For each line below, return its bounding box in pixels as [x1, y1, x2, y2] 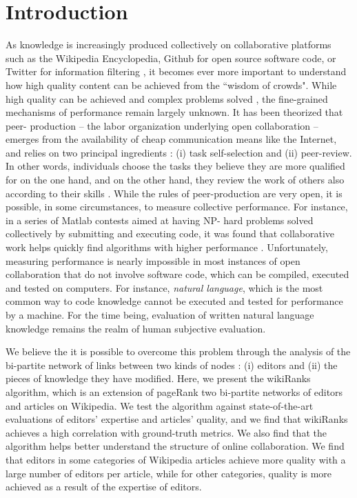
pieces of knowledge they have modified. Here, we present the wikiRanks [6, 371, 311, 386]
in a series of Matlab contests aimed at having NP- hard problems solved [6, 212, 314, 227]
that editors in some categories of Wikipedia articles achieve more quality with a [6, 452, 346, 466]
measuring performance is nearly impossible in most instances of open [6, 253, 300, 268]
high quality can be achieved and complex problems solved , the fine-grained [6, 91, 328, 106]
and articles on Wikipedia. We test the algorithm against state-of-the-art [6, 398, 314, 412]
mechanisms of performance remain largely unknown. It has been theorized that [6, 105, 343, 119]
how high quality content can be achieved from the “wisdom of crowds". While [6, 77, 337, 92]
